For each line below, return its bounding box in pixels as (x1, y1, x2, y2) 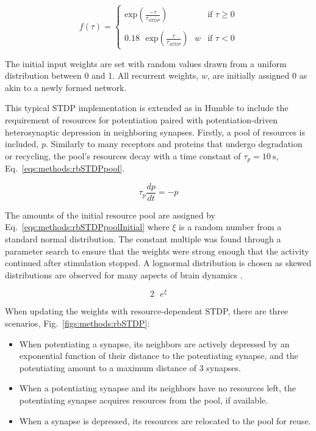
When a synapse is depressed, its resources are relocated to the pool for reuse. (19, 414, 311, 427)
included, (5, 137, 39, 150)
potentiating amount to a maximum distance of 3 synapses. (19, 361, 241, 374)
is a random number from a (179, 220, 282, 233)
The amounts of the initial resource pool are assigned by (5, 208, 215, 221)
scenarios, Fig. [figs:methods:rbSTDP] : (5, 317, 150, 330)
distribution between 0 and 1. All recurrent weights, (5, 69, 199, 82)
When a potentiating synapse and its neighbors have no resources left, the (19, 382, 296, 394)
